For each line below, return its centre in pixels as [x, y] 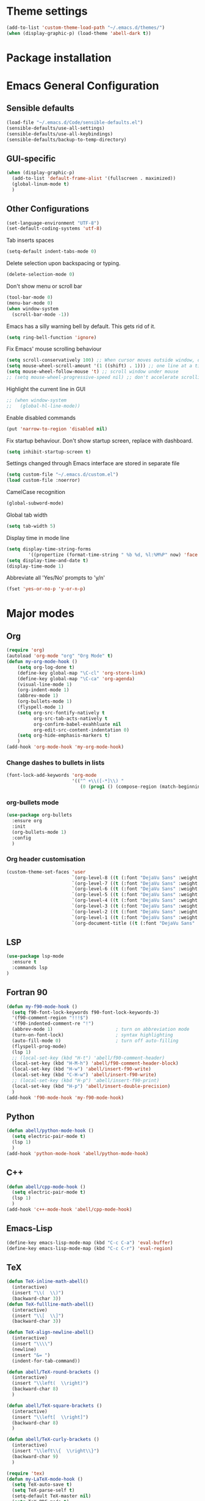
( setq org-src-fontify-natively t [61, 713]
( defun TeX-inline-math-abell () [47, 1282]
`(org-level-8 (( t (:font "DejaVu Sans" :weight [135, 878]
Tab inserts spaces [30, 241]
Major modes [40, 614]
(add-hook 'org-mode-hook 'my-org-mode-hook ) [65, 747]
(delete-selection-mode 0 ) [41, 275]
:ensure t [24, 962]
